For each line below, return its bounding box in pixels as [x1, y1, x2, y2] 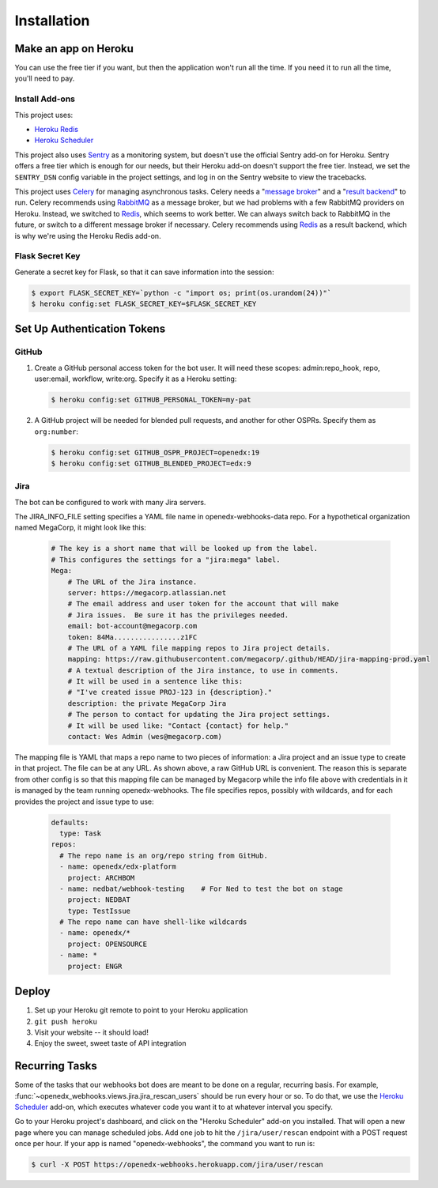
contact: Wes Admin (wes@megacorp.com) [67, 732, 223, 741]
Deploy [14, 985, 51, 998]
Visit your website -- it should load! [34, 1028, 149, 1037]
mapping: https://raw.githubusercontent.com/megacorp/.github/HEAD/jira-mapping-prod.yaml [67, 654, 431, 664]
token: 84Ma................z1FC [67, 632, 198, 642]
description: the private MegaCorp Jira [67, 699, 227, 707]
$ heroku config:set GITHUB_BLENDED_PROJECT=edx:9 [51, 458, 252, 468]
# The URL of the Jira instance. [67, 577, 198, 586]
